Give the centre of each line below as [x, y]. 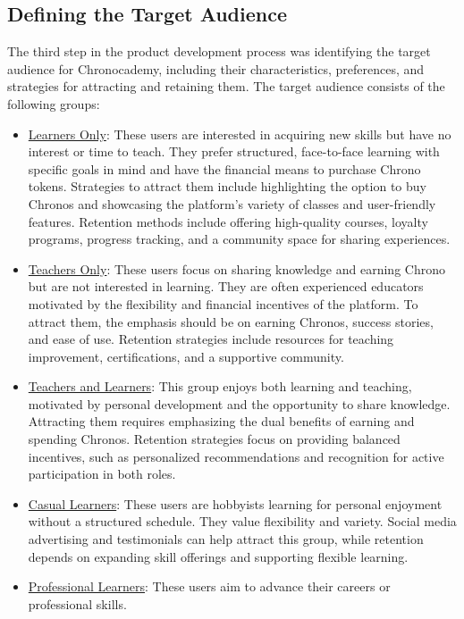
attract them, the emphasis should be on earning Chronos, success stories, [231, 321]
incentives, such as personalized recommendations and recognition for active [236, 456]
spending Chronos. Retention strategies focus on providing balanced [214, 439]
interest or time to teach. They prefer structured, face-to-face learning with [234, 151]
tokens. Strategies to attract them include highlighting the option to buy [227, 186]
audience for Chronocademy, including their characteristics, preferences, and [216, 68]
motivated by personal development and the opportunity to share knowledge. [239, 403]
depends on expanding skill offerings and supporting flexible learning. [218, 556]
